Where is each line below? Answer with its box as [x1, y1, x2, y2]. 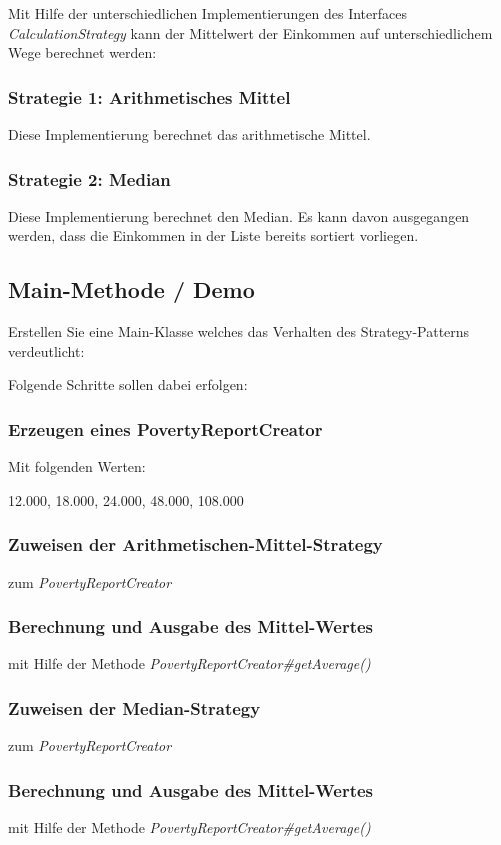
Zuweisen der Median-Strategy [8, 695, 261, 720]
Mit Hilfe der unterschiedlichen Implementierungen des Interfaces [8, 3, 407, 23]
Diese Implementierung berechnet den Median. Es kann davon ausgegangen [8, 205, 470, 226]
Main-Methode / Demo [8, 274, 255, 305]
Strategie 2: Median [8, 166, 171, 191]
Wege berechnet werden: [8, 42, 157, 63]
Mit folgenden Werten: [8, 456, 146, 477]
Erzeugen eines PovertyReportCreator [8, 416, 323, 441]
